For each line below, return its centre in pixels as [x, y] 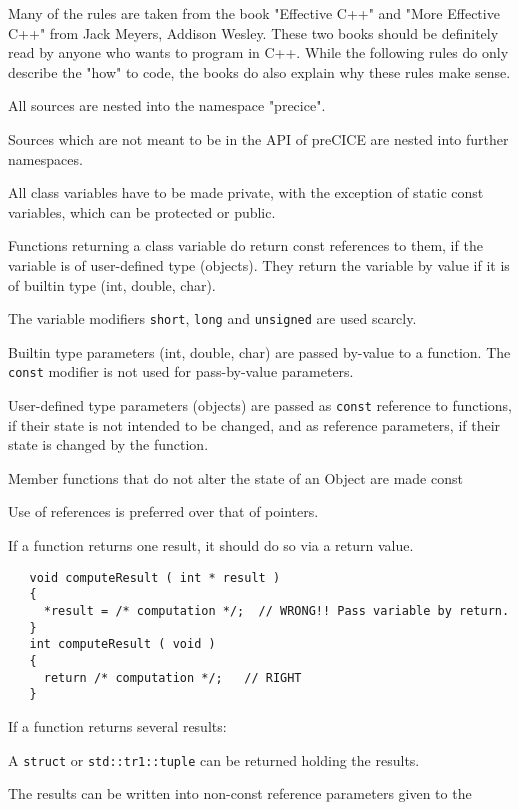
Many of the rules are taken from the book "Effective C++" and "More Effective [254, 13]
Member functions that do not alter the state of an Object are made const [235, 477]
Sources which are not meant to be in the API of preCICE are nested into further [258, 138]
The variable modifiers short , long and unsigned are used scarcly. [212, 318]
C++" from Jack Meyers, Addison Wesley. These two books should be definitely [253, 32]
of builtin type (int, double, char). [112, 284]
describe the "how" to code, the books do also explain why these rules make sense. [259, 71]
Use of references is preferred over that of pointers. [163, 511]
